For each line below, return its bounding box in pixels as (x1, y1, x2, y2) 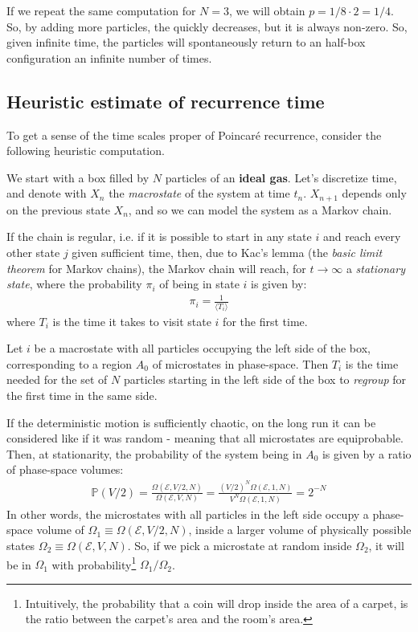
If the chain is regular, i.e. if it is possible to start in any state (6, 228, 312, 245)
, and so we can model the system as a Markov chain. (128, 201, 392, 218)
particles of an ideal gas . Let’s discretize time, (165, 169, 397, 186)
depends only (342, 185, 407, 202)
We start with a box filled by (6, 169, 150, 186)
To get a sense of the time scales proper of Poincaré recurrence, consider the (6, 126, 382, 143)
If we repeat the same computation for (6, 2, 196, 18)
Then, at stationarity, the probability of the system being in (6, 445, 302, 462)
